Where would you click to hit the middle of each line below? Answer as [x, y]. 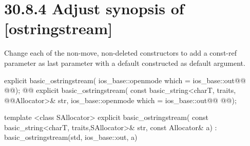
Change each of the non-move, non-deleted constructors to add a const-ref [120, 53]
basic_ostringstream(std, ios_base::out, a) [71, 137]
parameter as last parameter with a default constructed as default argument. [125, 63]
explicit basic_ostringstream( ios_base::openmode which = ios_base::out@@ [125, 80]
